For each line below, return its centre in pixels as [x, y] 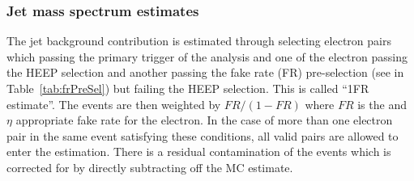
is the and [382, 104]
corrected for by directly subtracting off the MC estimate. [150, 167]
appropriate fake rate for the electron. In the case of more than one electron [204, 120]
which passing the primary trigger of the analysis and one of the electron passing [207, 56]
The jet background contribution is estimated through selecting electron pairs [199, 41]
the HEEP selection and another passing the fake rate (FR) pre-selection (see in [205, 72]
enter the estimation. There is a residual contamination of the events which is [199, 152]
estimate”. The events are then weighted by [114, 104]
